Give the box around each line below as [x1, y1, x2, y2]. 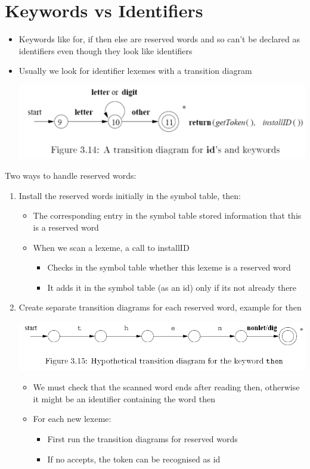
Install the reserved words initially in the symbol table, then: [18, 189, 241, 201]
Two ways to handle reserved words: [5, 169, 137, 182]
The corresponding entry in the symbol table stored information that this [33, 209, 302, 222]
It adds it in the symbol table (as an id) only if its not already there [47, 281, 297, 293]
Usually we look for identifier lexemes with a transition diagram [18, 64, 252, 77]
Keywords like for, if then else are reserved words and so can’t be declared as [18, 33, 300, 45]
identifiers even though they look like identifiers [18, 44, 193, 57]
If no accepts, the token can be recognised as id [47, 452, 221, 465]
